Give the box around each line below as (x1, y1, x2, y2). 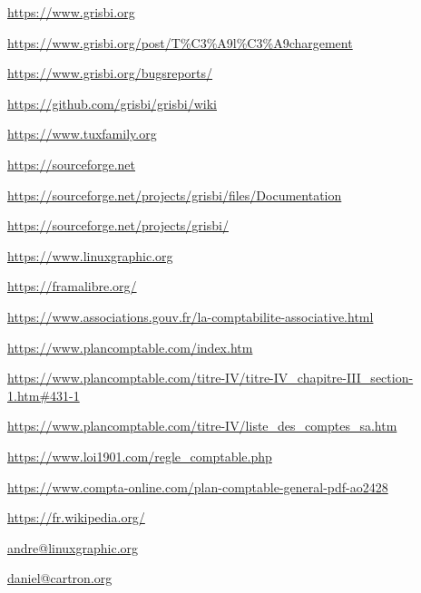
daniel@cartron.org (7, 569, 113, 588)
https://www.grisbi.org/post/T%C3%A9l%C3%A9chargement (7, 33, 353, 52)
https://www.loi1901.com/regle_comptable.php (7, 446, 272, 465)
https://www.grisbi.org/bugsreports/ (7, 63, 213, 83)
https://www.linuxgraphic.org (7, 246, 173, 265)
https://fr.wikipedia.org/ (7, 508, 145, 527)
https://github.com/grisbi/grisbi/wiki (7, 93, 217, 112)
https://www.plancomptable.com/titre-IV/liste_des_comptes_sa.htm (7, 416, 397, 435)
